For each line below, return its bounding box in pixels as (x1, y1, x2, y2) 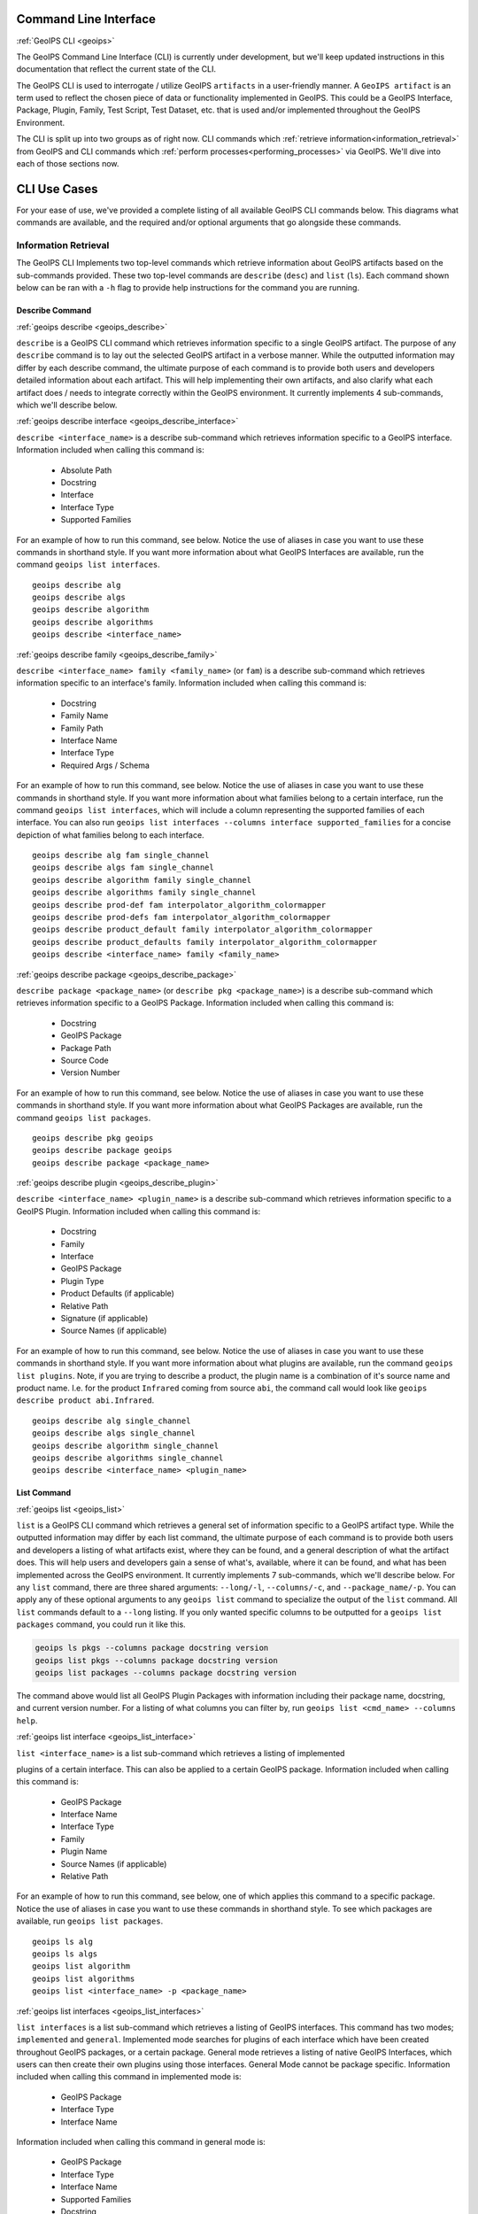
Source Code (60, 1055, 110, 1065)
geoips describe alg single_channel (32, 1415, 191, 1426)
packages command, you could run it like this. (16, 1619, 186, 1630)
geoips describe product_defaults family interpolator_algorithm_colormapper (32, 937, 378, 947)
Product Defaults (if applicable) (60, 1289, 174, 1299)
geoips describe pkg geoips (32, 1133, 154, 1142)
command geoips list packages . (16, 1112, 151, 1123)
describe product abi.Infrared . (16, 1395, 155, 1405)
